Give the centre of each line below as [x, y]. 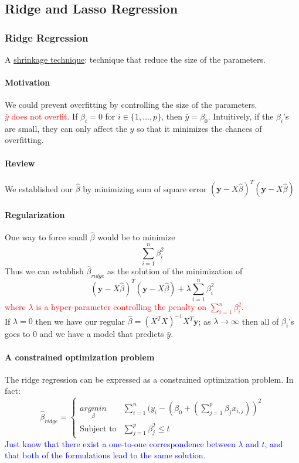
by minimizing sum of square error [145, 188]
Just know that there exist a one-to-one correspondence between [120, 443]
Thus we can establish [44, 271]
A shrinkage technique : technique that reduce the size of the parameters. [135, 59]
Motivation [28, 82]
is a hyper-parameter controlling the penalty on [121, 307]
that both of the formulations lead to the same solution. [105, 455]
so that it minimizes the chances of [199, 128]
